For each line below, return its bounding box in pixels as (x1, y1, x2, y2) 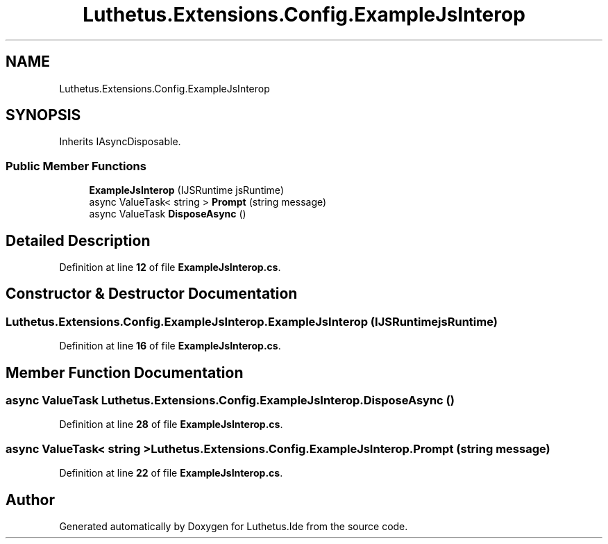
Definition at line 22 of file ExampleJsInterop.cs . (59, 467, 283, 479)
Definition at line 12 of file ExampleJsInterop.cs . (59, 261, 281, 274)
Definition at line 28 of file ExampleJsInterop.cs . (59, 418, 283, 431)
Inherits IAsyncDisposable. (59, 135, 181, 148)
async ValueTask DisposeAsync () (89, 208, 246, 220)
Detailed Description (6, 231, 151, 249)
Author (6, 491, 55, 509)
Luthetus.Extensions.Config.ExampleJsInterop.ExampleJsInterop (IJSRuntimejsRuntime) (6, 314, 498, 329)
